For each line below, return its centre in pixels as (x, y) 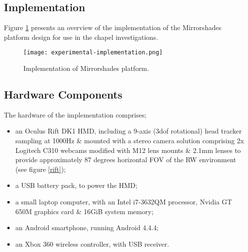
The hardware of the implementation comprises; (75, 114)
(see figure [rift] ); (41, 169)
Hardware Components (63, 94)
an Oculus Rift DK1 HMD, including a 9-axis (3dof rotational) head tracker (129, 131)
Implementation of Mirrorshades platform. (86, 68)
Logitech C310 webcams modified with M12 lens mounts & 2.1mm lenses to (128, 150)
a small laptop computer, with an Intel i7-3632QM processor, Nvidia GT (124, 202)
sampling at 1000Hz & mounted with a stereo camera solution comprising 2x (130, 141)
